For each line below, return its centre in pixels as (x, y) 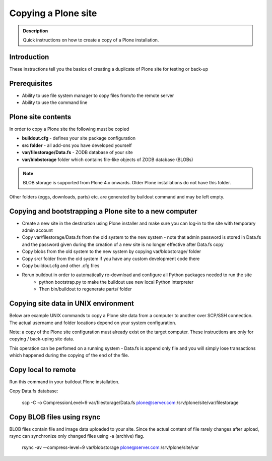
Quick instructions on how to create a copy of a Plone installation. (91, 40)
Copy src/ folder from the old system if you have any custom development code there (111, 259)
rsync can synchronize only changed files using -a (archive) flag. (77, 436)
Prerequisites (31, 83)
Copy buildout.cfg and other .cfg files (61, 266)
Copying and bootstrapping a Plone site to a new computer (103, 211)
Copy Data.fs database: (34, 391)
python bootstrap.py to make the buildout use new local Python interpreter (116, 282)
